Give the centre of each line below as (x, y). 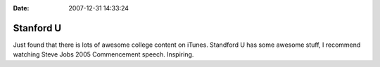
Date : (21, 8)
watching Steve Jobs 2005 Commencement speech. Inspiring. (103, 54)
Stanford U (37, 28)
